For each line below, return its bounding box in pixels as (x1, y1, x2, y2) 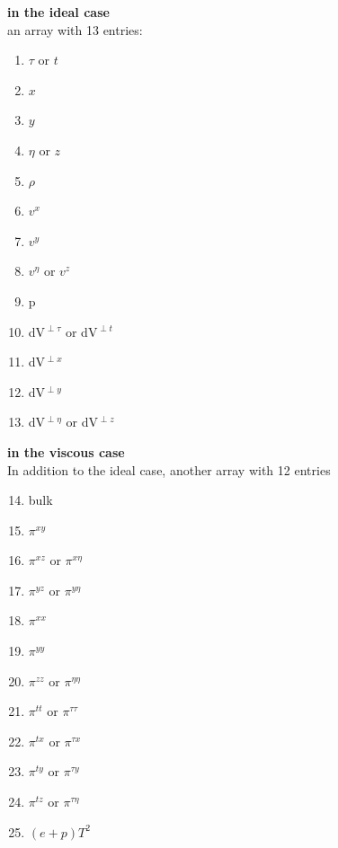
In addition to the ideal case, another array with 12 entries (7, 460, 331, 479)
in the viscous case (7, 442, 125, 461)
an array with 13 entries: (7, 20, 143, 39)
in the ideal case (7, 3, 110, 21)
